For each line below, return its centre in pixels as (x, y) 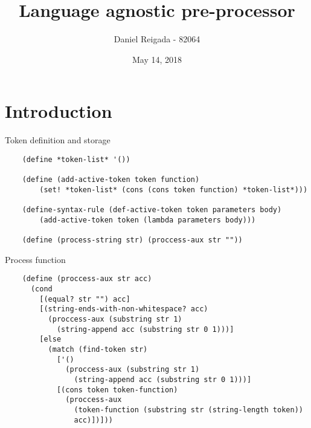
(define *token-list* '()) (76, 159)
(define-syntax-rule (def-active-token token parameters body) (152, 210)
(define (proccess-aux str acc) (87, 279)
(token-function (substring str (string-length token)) (188, 410)
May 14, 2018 (157, 59)
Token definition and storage (58, 140)
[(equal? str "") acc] (85, 299)
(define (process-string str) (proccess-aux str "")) (132, 240)
